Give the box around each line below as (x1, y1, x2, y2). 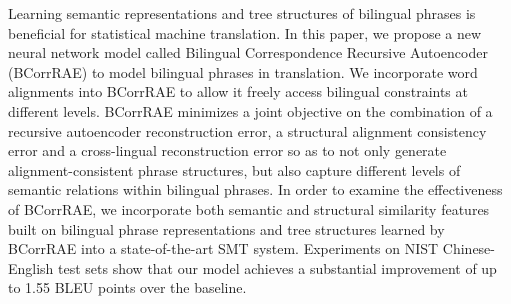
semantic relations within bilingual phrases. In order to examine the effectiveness (8, 179, 503, 200)
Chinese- (442, 238, 496, 259)
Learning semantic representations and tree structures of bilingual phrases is (8, 3, 476, 23)
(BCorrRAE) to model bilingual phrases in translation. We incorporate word (8, 61, 478, 82)
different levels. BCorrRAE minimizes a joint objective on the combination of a (8, 100, 493, 121)
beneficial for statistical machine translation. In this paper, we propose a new (8, 22, 482, 43)
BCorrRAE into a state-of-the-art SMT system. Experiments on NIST (8, 238, 439, 259)
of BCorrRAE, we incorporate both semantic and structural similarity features (8, 198, 490, 219)
